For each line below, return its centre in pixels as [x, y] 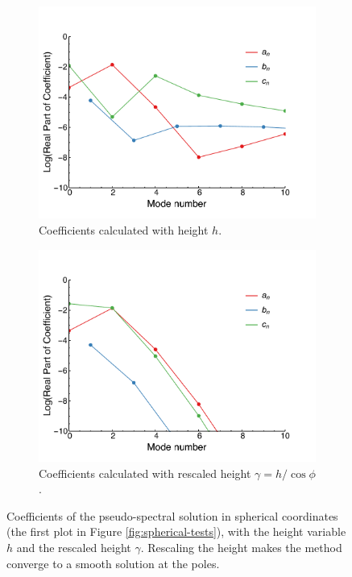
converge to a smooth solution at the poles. [113, 563]
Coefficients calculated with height [124, 230]
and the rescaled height [74, 548]
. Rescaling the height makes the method [241, 548]
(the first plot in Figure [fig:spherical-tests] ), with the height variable [176, 531]
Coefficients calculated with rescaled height [145, 473]
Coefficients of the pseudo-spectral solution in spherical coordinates [172, 515]
